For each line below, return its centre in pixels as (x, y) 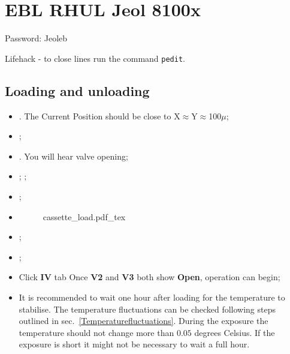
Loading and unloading (77, 90)
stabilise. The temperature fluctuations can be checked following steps (147, 309)
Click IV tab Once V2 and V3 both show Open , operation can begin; (149, 277)
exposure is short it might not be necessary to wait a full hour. (134, 344)
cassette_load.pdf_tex (84, 216)
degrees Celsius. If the (235, 332)
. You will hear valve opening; (73, 156)
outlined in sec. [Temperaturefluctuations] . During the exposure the (144, 321)
